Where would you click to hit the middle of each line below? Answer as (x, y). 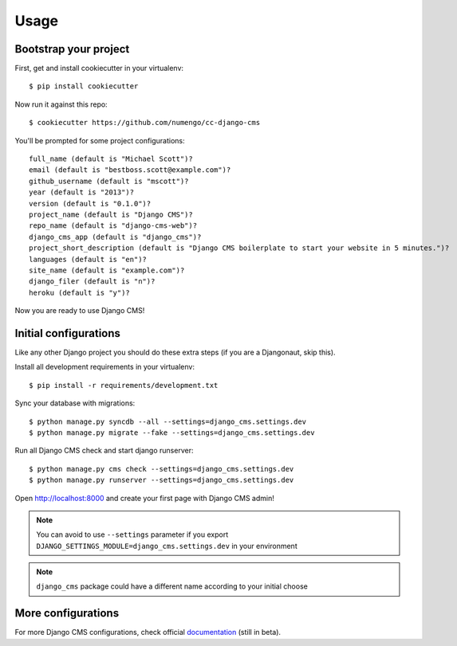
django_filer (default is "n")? (92, 282)
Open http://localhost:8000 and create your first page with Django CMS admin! (144, 498)
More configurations (67, 613)
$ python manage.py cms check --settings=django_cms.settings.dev (162, 469)
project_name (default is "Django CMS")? (111, 214)
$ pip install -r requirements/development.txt (124, 385)
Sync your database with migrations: (75, 403)
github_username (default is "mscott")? (109, 181)
